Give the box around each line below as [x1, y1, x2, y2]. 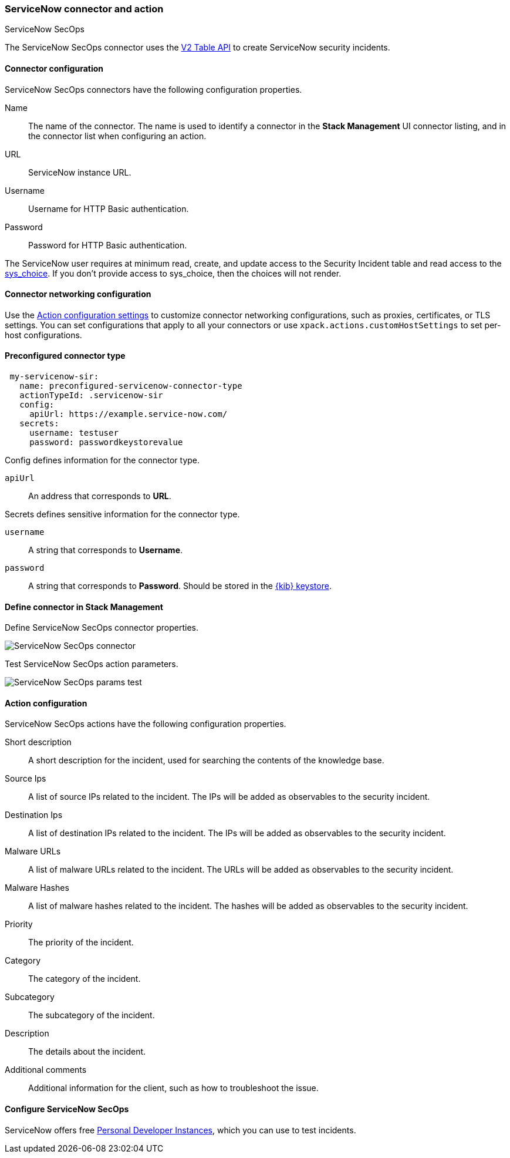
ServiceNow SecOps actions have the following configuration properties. [5, 719, 286, 729]
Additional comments [5, 1065, 87, 1075]
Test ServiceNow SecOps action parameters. [5, 659, 178, 669]
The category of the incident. [28, 974, 141, 984]
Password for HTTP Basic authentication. [28, 240, 187, 250]
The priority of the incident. [28, 937, 134, 948]
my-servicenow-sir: [9, 372, 99, 382]
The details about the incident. [28, 1046, 146, 1057]
